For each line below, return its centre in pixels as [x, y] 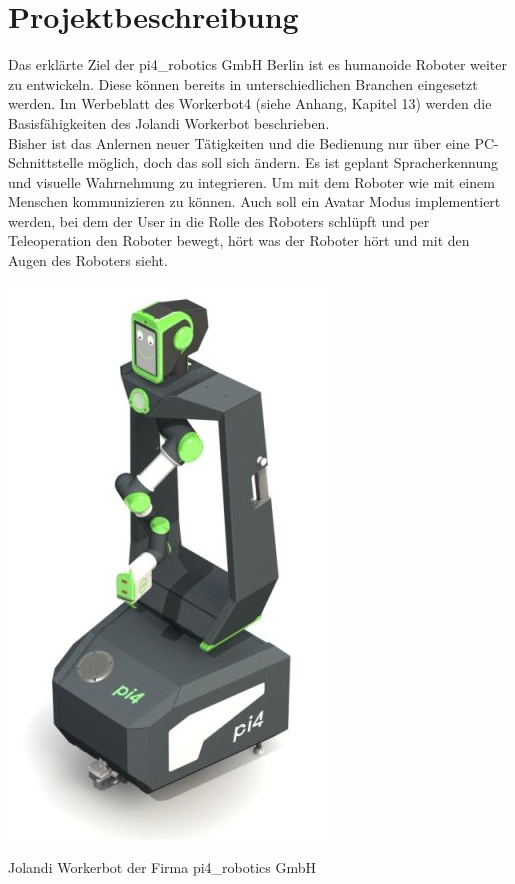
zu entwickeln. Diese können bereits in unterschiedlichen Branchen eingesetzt [243, 83]
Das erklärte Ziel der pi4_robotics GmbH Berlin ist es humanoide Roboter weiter [258, 64]
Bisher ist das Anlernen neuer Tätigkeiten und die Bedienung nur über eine [239, 142]
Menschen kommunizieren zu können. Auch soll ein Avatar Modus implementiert [254, 201]
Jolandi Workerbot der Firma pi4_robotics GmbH [162, 867]
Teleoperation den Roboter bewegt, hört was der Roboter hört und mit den [239, 240]
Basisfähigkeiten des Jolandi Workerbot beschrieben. [169, 122]
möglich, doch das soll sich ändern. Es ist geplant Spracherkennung [293, 162]
